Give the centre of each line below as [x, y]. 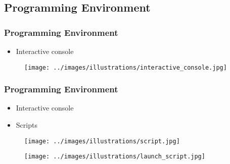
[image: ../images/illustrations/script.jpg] [102, 141]
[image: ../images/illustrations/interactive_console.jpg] [126, 67]
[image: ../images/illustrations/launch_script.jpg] [115, 157]
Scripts [27, 125]
